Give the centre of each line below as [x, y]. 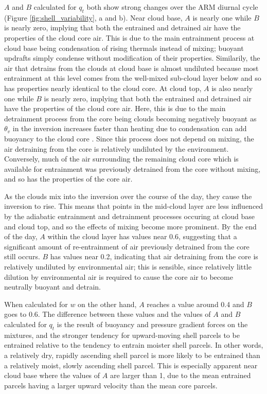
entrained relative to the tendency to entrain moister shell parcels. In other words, [134, 345]
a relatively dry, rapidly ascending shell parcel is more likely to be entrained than [132, 355]
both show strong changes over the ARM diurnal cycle [172, 7]
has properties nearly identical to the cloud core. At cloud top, [103, 88]
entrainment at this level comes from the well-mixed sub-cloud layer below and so [133, 78]
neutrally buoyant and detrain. [52, 287]
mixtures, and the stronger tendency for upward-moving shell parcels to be [122, 335]
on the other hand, [107, 304]
